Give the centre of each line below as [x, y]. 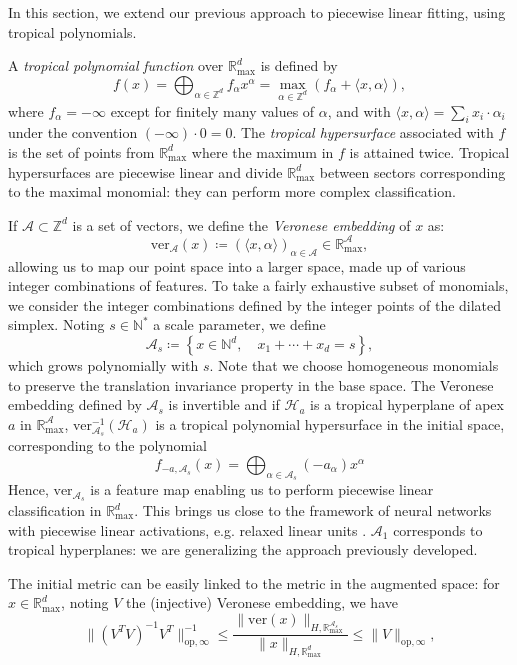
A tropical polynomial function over [116, 65]
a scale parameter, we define [239, 324]
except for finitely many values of [212, 110]
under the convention [73, 132]
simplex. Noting [56, 324]
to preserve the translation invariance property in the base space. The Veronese [251, 384]
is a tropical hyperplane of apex [407, 404]
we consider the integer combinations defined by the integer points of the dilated [255, 304]
